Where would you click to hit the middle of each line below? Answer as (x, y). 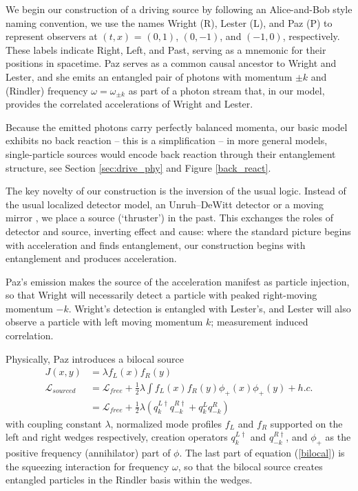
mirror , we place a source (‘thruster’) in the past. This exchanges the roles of (169, 218)
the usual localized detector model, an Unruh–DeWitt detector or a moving (165, 204)
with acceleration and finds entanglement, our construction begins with (156, 244)
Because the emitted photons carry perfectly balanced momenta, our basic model (177, 127)
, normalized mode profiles (166, 423)
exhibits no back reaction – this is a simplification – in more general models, (167, 140)
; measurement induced (260, 322)
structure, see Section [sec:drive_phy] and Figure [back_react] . (138, 167)
